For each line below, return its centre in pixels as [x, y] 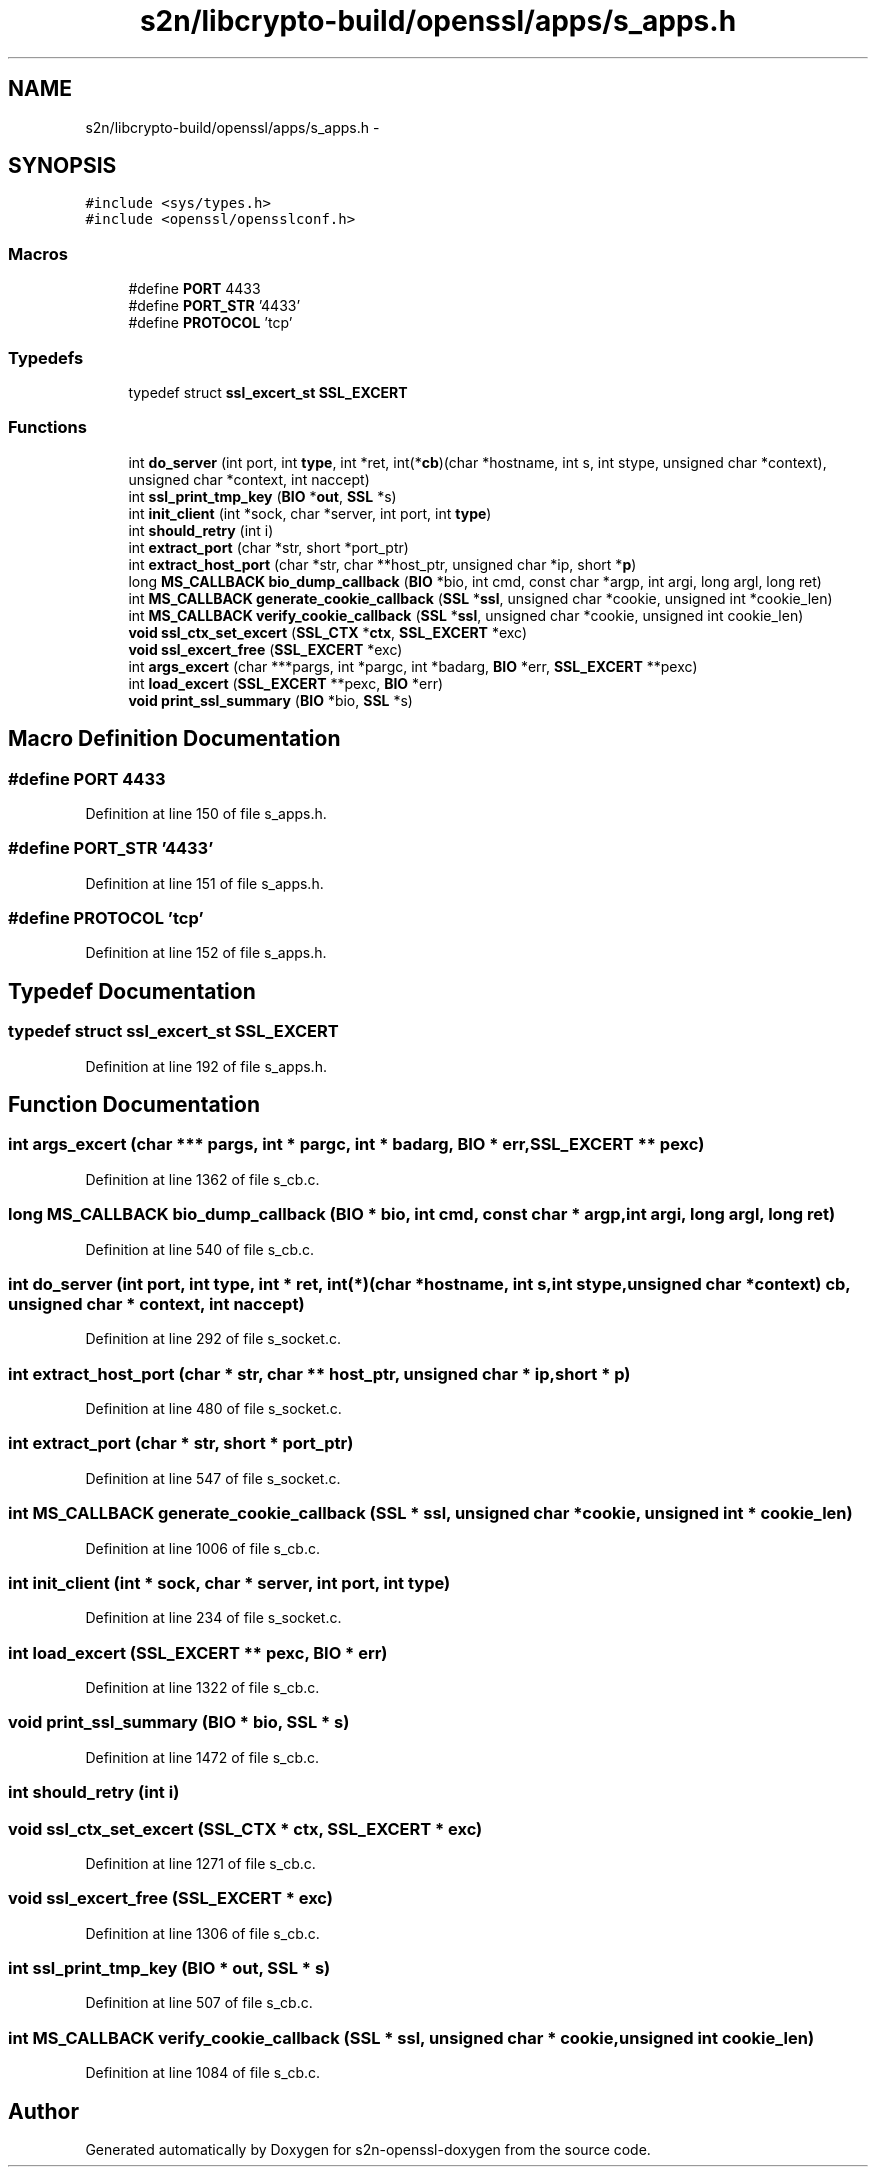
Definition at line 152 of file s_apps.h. [206, 953]
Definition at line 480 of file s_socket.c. [213, 1409]
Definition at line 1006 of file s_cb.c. [202, 1548]
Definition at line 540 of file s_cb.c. [200, 1249]
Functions [47, 427]
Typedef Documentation [132, 991]
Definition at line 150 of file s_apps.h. [206, 813]
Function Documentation [134, 1105]
